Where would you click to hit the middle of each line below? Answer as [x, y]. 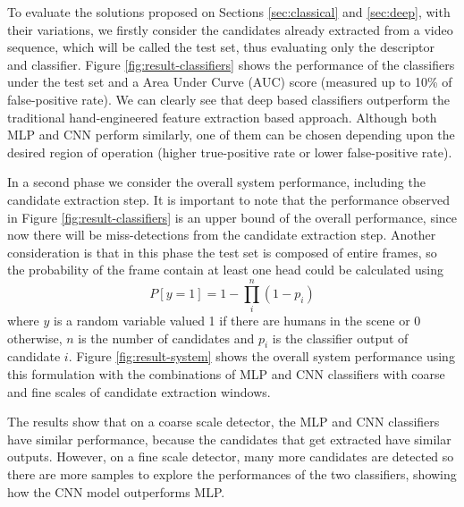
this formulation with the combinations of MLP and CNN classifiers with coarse [226, 374]
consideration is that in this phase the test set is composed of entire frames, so [222, 252]
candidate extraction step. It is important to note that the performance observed [229, 199]
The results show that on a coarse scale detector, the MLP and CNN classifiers [224, 422]
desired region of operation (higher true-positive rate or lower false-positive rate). [230, 152]
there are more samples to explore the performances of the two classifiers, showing [232, 473]
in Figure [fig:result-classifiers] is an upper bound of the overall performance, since [232, 217]
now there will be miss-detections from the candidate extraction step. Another [222, 235]
